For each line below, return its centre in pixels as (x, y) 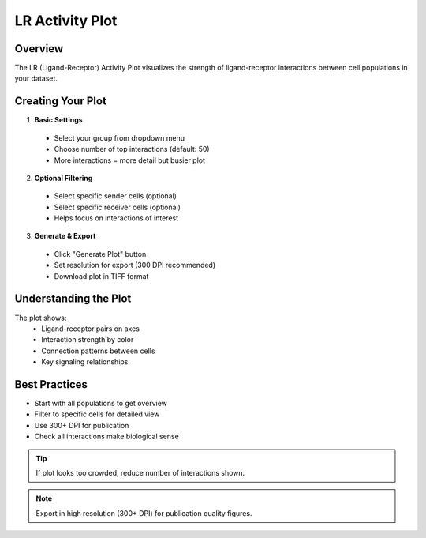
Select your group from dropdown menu (120, 137)
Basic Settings (58, 120)
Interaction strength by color (88, 340)
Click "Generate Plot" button (100, 254)
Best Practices (51, 384)
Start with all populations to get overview (101, 404)
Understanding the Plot (73, 299)
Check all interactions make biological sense (106, 436)
